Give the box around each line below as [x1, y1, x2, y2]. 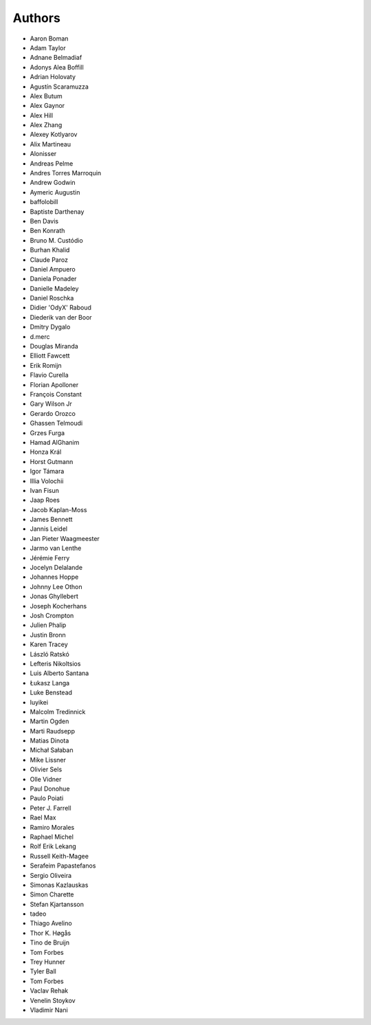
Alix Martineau [30, 140, 71, 148]
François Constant [30, 390, 82, 398]
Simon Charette [30, 890, 74, 899]
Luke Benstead [30, 688, 72, 697]
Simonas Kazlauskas [30, 881, 89, 889]
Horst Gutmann [30, 457, 74, 465]
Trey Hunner [30, 958, 65, 966]
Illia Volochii [30, 476, 64, 485]
